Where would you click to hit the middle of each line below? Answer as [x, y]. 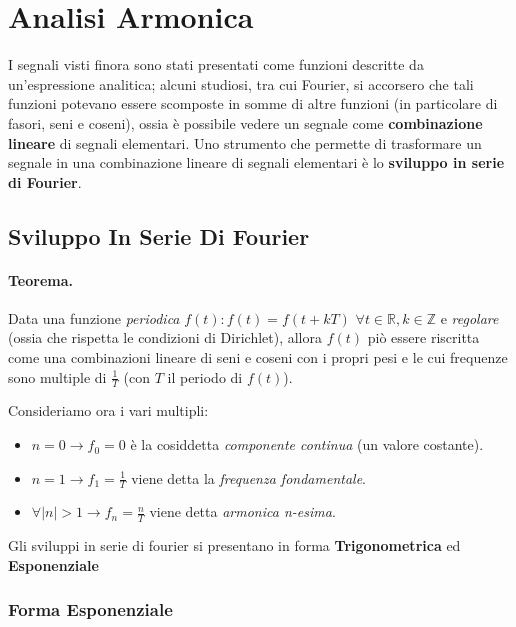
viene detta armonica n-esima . [242, 511]
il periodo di [205, 376]
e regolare [469, 317]
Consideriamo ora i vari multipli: [108, 410]
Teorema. [41, 279]
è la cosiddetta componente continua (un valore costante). [307, 444]
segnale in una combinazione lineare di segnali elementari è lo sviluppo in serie [256, 162]
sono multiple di [57, 376]
